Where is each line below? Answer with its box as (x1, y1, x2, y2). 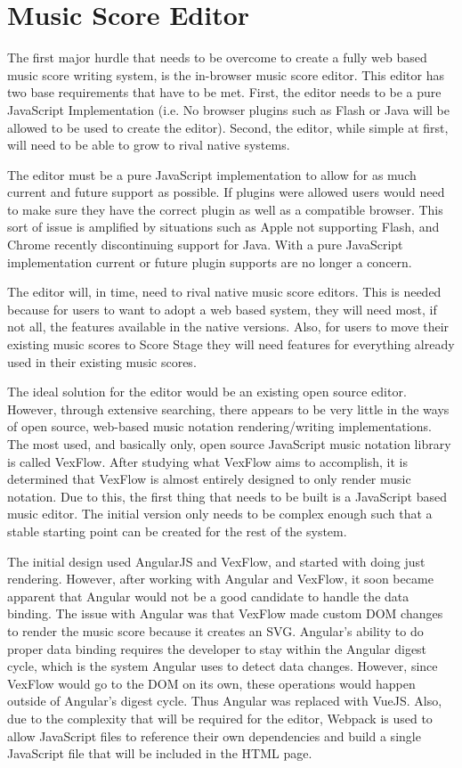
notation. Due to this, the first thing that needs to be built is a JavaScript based (7, 486, 447, 505)
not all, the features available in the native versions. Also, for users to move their (7, 317, 450, 336)
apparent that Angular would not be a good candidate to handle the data (7, 586, 409, 605)
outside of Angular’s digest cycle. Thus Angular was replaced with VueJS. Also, (7, 691, 442, 710)
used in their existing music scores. (7, 352, 197, 371)
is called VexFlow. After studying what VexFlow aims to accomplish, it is (7, 452, 408, 470)
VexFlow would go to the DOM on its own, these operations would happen (7, 674, 416, 692)
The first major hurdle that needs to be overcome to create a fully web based (7, 48, 427, 67)
